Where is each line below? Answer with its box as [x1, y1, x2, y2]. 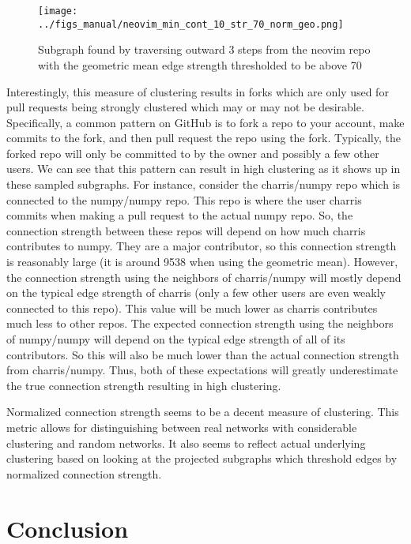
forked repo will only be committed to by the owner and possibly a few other [6, 144, 379, 161]
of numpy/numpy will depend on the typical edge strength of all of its [6, 331, 345, 347]
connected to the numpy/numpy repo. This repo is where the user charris [6, 191, 362, 208]
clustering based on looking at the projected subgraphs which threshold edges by [6, 450, 398, 467]
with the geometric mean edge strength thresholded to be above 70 [38, 56, 362, 73]
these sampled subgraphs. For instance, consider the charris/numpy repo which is [6, 176, 401, 193]
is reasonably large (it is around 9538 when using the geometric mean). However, [6, 253, 398, 270]
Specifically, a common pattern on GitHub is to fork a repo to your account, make [6, 114, 405, 130]
